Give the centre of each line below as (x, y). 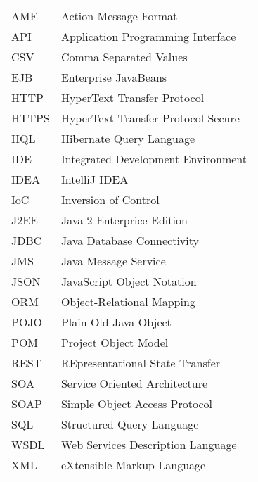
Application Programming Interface (148, 36)
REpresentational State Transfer (141, 363)
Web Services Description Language (149, 444)
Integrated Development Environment (154, 159)
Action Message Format (119, 16)
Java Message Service (113, 261)
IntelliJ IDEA (95, 179)
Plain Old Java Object (116, 322)
